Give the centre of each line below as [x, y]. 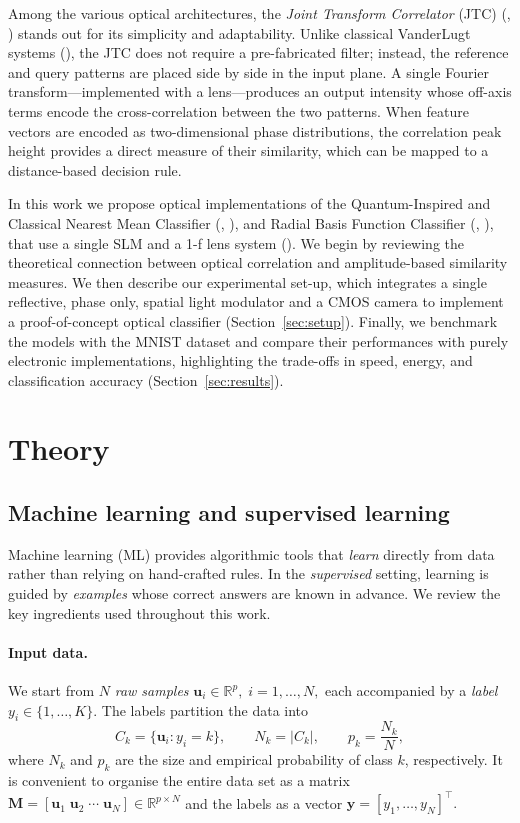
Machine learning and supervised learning [229, 512]
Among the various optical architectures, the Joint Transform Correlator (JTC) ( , [259, 13]
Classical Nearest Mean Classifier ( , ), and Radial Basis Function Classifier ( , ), [251, 222]
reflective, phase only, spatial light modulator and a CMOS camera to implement [256, 301]
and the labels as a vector [264, 802]
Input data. [48, 651]
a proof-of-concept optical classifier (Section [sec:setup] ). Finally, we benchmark [253, 320]
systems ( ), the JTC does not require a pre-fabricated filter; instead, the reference [258, 52]
